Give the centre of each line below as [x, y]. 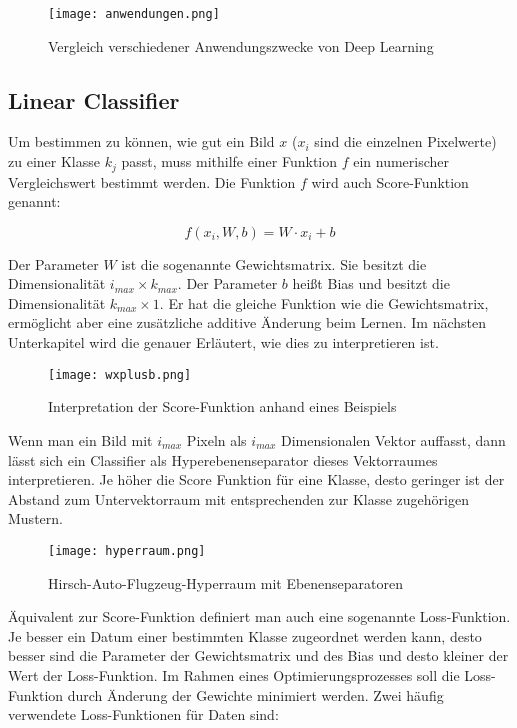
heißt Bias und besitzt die [371, 283]
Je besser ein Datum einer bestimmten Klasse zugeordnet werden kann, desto [245, 635]
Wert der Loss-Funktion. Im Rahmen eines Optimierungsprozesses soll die [234, 674]
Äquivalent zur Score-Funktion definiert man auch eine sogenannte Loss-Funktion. [259, 616]
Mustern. [35, 518]
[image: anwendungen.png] [134, 14]
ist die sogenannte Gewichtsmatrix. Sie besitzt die [274, 263]
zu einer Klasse [54, 161]
